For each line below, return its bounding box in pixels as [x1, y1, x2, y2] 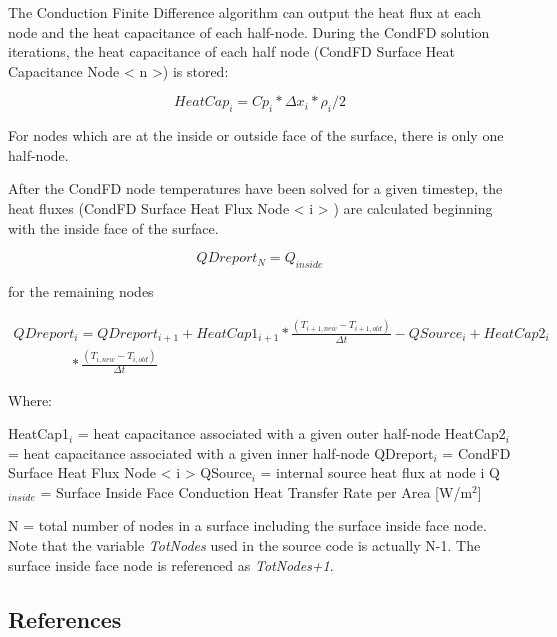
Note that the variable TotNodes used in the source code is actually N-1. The [8, 535, 481, 556]
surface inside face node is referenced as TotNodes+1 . [8, 554, 334, 575]
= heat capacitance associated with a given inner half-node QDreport [8, 442, 434, 463]
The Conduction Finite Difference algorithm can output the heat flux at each [8, 2, 481, 22]
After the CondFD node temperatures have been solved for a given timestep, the [8, 178, 503, 199]
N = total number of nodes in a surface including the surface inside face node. [8, 515, 487, 536]
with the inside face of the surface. [8, 217, 219, 238]
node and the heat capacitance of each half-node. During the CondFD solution [8, 21, 490, 42]
